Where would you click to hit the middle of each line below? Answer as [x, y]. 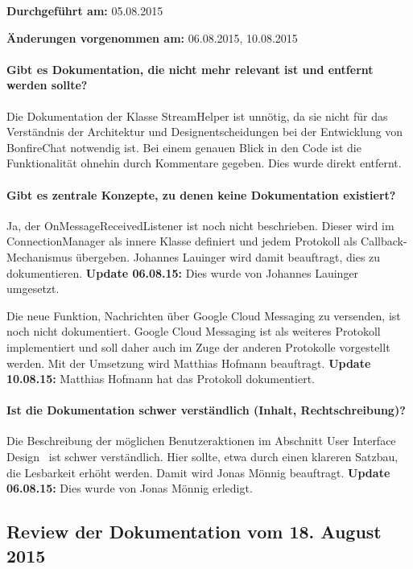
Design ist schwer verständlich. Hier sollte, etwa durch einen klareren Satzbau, [202, 457]
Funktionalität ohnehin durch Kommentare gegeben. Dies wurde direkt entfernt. [204, 163]
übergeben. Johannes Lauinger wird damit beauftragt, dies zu [228, 256]
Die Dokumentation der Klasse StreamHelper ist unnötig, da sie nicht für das [197, 115]
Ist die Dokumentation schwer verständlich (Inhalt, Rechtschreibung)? [206, 410]
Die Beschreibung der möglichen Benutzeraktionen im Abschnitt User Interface [201, 441]
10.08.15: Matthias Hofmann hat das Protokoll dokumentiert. [161, 379]
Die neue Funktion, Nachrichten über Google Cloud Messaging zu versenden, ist [204, 315]
